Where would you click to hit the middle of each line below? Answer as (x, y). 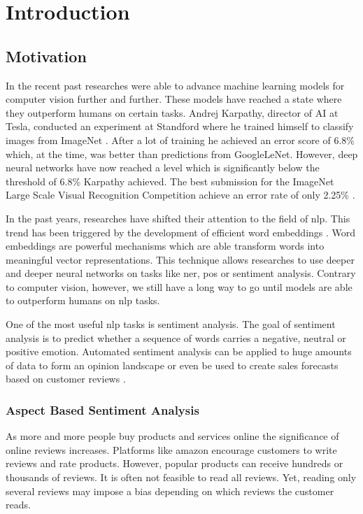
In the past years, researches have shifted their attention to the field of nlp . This (178, 218)
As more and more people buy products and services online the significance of (172, 436)
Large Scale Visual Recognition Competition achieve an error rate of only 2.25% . (180, 195)
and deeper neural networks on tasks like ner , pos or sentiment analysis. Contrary (181, 273)
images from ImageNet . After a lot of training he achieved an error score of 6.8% (180, 140)
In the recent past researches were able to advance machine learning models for (175, 85)
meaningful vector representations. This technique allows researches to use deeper (180, 259)
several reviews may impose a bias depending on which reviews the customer (170, 491)
